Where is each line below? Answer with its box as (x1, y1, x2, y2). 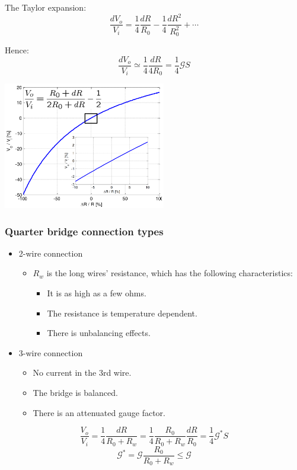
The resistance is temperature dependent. (47, 306, 197, 319)
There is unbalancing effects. (47, 327, 151, 339)
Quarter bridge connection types (5, 223, 164, 238)
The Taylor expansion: (5, 1, 87, 13)
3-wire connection (18, 346, 83, 359)
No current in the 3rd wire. (33, 366, 132, 379)
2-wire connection (18, 247, 83, 259)
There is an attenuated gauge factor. (33, 406, 165, 418)
